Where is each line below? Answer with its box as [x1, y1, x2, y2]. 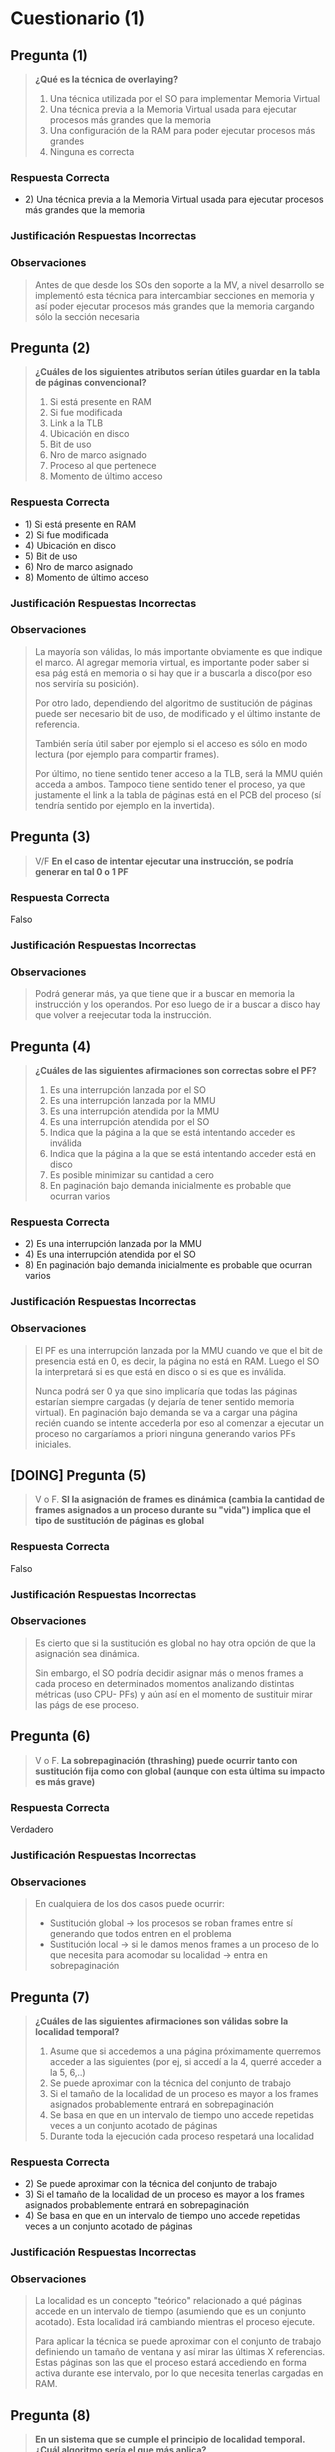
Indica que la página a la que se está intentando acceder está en [49, 1147, 317, 1159]
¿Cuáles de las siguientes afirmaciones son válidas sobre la [34, 2015, 289, 2027]
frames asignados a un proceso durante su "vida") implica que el [34, 1504, 312, 1516]
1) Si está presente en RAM [24, 518, 137, 530]
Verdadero [10, 1823, 54, 1835]
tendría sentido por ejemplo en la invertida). [34, 799, 215, 811]
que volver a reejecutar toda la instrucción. [34, 1009, 212, 1021]
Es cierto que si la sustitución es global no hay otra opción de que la [34, 1637, 317, 1649]
